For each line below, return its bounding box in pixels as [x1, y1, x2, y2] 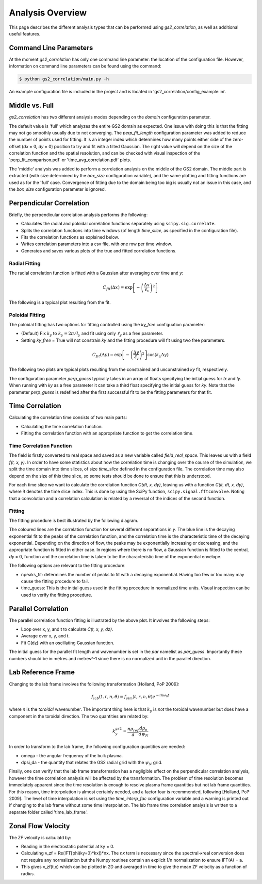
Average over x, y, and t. [21, 633, 70, 639]
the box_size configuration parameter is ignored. [9, 186, 106, 192]
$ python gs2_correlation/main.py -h [19, 76, 109, 82]
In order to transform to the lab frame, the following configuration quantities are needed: [9, 744, 185, 750]
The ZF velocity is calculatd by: [9, 834, 71, 840]
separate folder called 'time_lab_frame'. [9, 809, 88, 815]
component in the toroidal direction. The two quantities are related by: [9, 713, 149, 719]
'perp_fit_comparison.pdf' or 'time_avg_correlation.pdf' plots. [9, 157, 131, 163]
